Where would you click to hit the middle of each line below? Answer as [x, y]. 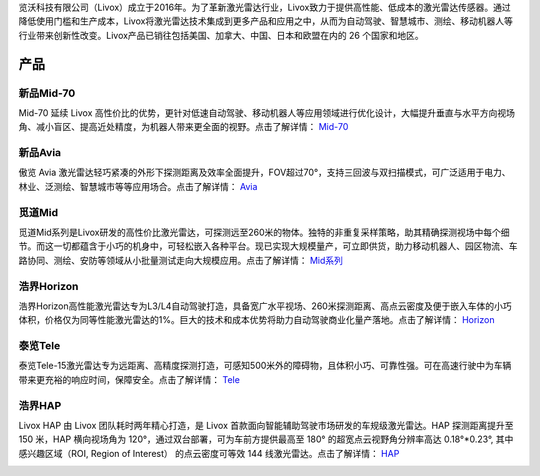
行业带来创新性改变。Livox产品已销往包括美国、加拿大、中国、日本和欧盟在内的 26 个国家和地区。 [221, 35]
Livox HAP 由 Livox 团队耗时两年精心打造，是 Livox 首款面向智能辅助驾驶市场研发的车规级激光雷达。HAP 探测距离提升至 [266, 425]
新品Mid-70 [47, 93]
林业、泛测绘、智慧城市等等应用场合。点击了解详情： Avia [138, 186]
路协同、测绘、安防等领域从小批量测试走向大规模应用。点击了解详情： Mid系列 [181, 260]
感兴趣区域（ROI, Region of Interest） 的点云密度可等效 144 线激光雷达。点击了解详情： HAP [209, 453]
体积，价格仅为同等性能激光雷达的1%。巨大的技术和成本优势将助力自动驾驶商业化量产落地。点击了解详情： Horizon [256, 320]
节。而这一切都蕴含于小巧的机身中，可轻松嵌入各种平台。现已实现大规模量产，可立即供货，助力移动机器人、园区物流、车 [268, 246]
